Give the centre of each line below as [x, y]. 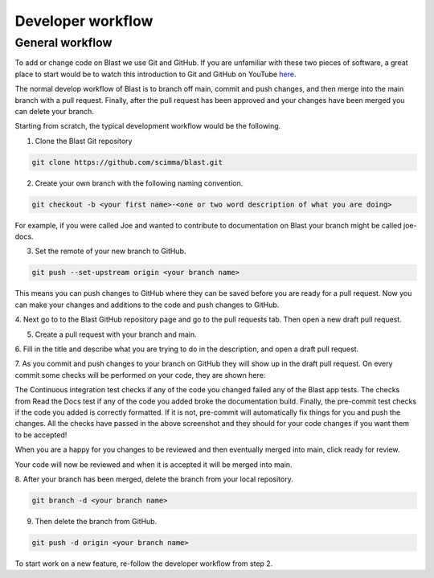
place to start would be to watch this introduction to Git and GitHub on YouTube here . [156, 74]
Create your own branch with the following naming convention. [139, 183]
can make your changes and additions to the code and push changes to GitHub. [147, 305]
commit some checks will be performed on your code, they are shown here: [140, 375]
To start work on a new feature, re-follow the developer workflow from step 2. [144, 564]
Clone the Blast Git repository [84, 141]
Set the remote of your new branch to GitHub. [111, 251]
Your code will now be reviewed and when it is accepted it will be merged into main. [154, 464]
